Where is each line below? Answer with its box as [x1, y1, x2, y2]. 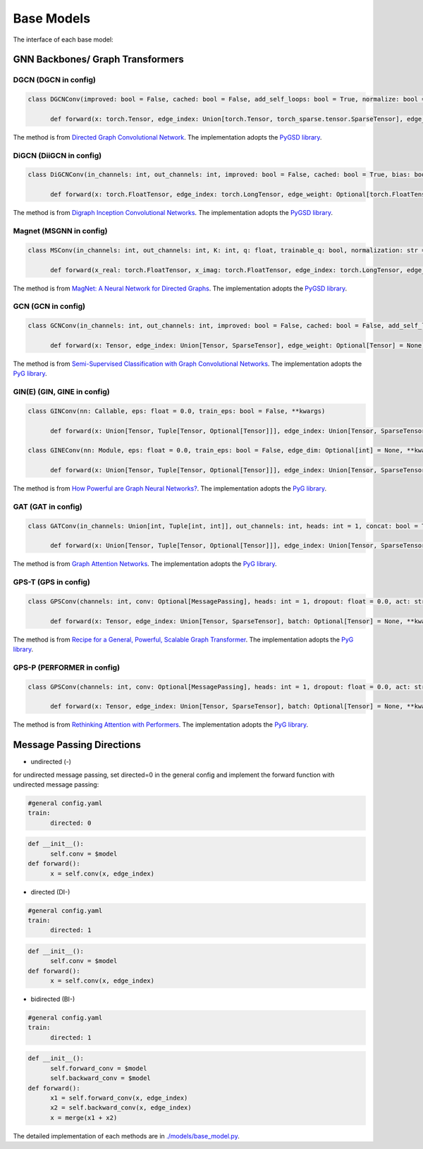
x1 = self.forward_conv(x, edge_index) [50, 1094, 188, 1102]
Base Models [13, 11, 91, 26]
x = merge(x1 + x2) [50, 1114, 118, 1122]
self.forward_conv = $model [50, 1064, 147, 1072]
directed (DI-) [30, 887, 70, 896]
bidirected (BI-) [30, 995, 75, 1004]
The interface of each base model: [13, 35, 114, 44]
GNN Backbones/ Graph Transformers [13, 54, 185, 66]
